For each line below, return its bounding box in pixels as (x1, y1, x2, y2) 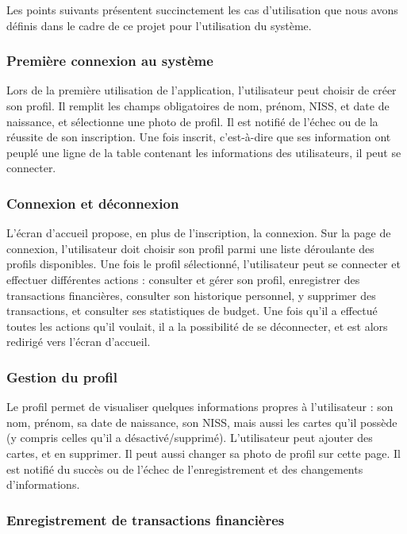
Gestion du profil (6, 367, 117, 386)
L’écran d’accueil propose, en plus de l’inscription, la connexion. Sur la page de (6, 225, 391, 241)
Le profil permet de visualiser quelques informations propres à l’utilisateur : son (6, 398, 394, 415)
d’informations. (6, 476, 80, 493)
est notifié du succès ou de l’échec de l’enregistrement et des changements (6, 460, 363, 477)
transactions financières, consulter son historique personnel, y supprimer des (6, 286, 376, 303)
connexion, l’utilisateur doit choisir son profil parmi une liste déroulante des (6, 240, 374, 256)
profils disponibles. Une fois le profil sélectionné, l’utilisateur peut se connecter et (6, 255, 401, 272)
